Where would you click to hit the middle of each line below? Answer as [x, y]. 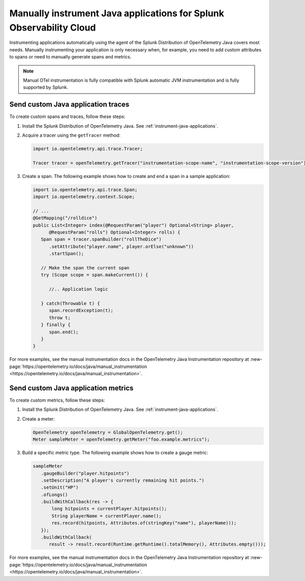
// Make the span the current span [85, 268]
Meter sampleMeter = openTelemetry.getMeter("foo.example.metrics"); [121, 439]
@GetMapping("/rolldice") [65, 218]
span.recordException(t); [81, 311]
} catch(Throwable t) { [70, 303]
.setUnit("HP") [60, 487]
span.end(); [64, 332]
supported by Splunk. [46, 87]
